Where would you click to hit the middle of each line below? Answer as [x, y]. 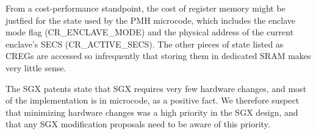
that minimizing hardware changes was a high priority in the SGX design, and [152, 112]
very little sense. [36, 67]
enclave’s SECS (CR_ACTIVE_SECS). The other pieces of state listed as [145, 44]
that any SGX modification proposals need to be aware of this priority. [138, 124]
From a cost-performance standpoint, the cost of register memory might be [145, 8]
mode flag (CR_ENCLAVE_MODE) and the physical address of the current [150, 32]
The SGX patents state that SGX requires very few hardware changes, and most [156, 88]
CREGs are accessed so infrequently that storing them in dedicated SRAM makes [158, 56]
